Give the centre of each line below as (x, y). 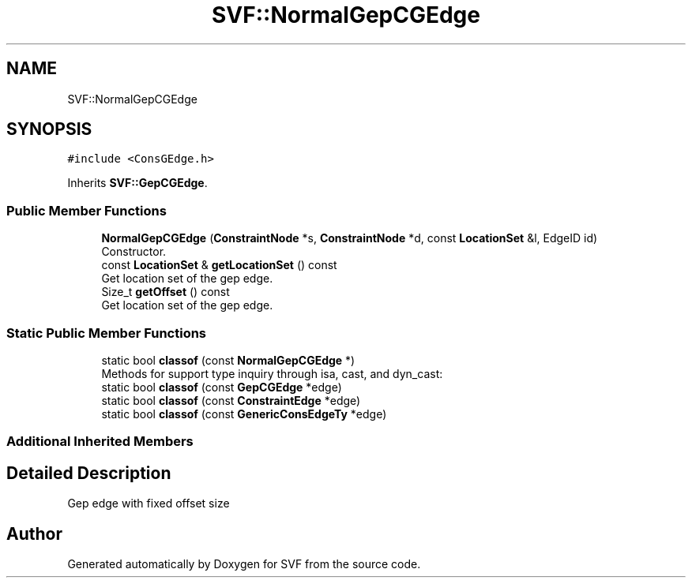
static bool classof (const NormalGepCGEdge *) (228, 360)
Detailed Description (89, 473)
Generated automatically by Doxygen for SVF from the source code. (244, 564)
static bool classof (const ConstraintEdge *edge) (231, 400)
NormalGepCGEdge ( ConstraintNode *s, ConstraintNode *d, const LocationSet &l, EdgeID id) (350, 238)
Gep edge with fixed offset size (149, 504)
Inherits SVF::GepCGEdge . (137, 183)
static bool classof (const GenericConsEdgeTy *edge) (244, 414)
